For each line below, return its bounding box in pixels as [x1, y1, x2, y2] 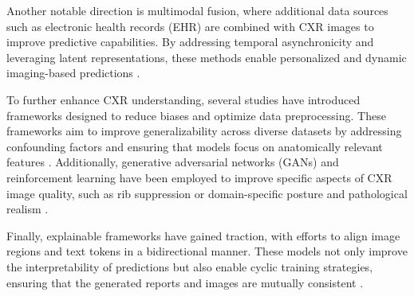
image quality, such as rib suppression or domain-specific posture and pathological [6, 185, 408, 201]
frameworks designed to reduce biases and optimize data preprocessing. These [6, 107, 386, 123]
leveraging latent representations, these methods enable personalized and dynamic [6, 49, 407, 65]
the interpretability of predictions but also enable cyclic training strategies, [6, 258, 373, 275]
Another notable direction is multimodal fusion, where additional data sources [6, 2, 388, 18]
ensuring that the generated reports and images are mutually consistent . [6, 274, 364, 290]
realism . [6, 201, 49, 217]
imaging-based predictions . [6, 64, 140, 81]
